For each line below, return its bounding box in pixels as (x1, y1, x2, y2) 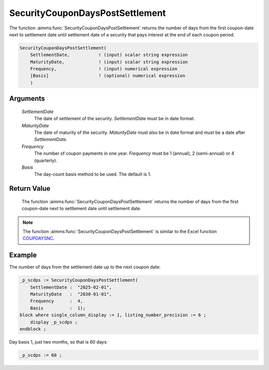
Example (9, 251, 37, 259)
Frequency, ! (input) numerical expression (30, 66, 178, 72)
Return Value (9, 184, 51, 193)
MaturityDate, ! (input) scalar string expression (30, 59, 188, 65)
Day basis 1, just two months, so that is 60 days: (9, 339, 108, 345)
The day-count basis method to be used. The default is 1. (34, 171, 151, 177)
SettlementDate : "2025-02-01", (30, 284, 112, 290)
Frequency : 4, (30, 298, 83, 304)
